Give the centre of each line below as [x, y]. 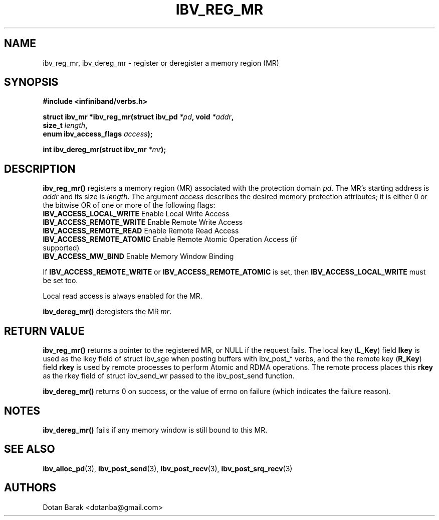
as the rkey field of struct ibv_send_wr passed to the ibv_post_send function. [169, 376]
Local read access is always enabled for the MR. [123, 296]
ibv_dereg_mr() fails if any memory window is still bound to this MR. [155, 430]
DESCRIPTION [40, 169]
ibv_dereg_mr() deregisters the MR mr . [107, 312]
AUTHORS [30, 488]
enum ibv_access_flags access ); [98, 134]
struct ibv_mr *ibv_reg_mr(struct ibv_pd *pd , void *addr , [138, 117]
